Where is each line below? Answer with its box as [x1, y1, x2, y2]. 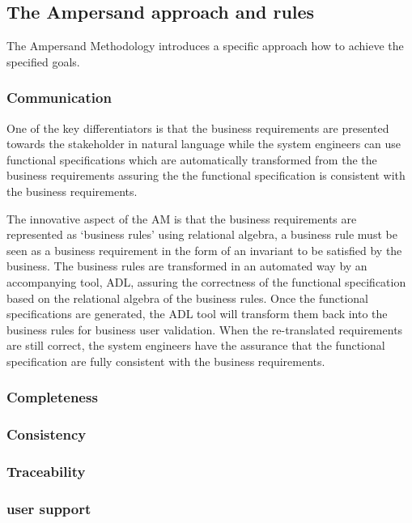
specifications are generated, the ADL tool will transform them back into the [6, 305, 388, 322]
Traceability [6, 461, 86, 482]
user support [6, 498, 91, 518]
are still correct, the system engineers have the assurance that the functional [6, 337, 385, 354]
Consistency [6, 424, 87, 444]
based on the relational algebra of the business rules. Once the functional [6, 289, 368, 306]
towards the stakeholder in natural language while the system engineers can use [6, 135, 401, 152]
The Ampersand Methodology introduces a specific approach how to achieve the [6, 37, 404, 54]
